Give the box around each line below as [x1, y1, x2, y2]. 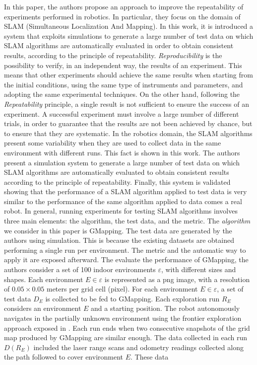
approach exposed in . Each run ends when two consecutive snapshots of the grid [4, 322, 250, 333]
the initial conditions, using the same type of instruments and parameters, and [4, 79, 243, 89]
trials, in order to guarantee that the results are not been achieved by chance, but [4, 118, 253, 129]
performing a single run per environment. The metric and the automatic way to [4, 244, 246, 255]
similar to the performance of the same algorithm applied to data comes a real [4, 196, 242, 206]
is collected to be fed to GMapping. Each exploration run [45, 293, 220, 303]
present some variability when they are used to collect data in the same [4, 138, 221, 148]
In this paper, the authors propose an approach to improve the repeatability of [4, 1, 244, 11]
